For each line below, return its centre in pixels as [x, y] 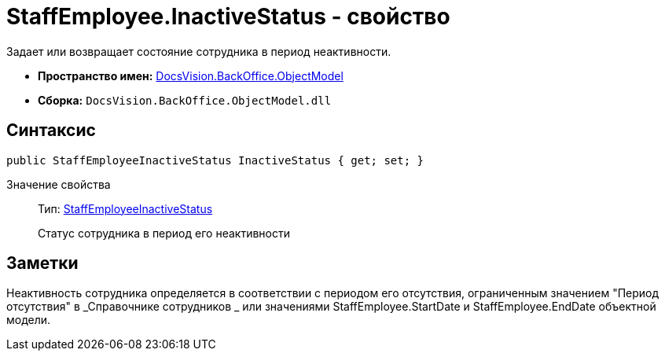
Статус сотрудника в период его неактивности [164, 233]
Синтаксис [51, 131]
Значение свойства [59, 184]
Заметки [42, 263]
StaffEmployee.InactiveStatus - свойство [228, 17]
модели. [29, 320]
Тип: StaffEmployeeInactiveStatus [125, 208]
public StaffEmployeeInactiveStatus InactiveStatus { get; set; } [215, 160]
